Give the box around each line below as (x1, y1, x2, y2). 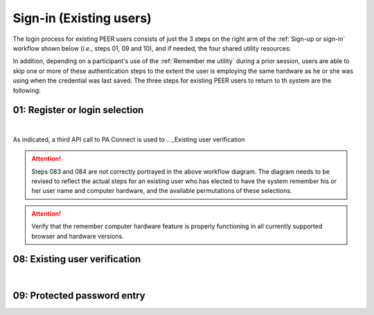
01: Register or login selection (12, 104, 144, 116)
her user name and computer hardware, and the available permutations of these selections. (31, 187, 292, 195)
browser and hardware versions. (31, 232, 124, 240)
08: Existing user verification (12, 253, 141, 265)
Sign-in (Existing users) (12, 10, 152, 26)
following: (12, 86, 41, 94)
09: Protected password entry (12, 290, 145, 302)
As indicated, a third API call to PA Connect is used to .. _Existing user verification (12, 135, 245, 144)
